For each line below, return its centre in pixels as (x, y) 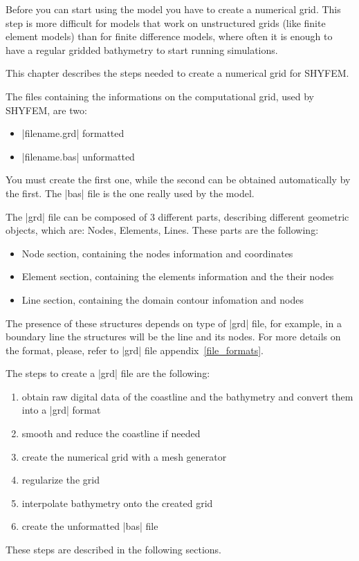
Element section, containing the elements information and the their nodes (178, 276)
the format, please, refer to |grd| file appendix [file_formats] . (135, 350)
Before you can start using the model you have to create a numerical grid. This (173, 9)
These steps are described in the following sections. (114, 550)
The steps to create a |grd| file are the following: (108, 373)
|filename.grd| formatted (73, 133)
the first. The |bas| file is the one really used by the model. (130, 193)
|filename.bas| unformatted (78, 156)
